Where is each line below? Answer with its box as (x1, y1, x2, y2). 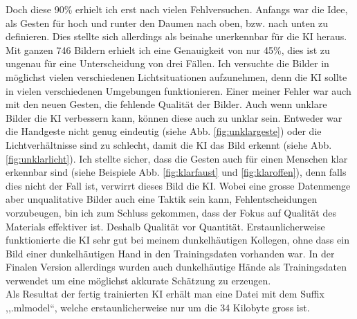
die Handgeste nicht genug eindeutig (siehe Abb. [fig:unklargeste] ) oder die (6, 124, 322, 138)
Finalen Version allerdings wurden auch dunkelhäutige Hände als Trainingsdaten (6, 259, 347, 274)
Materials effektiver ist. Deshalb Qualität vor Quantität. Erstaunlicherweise (6, 219, 325, 233)
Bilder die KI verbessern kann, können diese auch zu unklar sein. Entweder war (6, 110, 342, 125)
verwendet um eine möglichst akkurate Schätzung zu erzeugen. (6, 273, 271, 287)
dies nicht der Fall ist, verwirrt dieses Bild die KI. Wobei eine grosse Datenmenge (6, 178, 351, 192)
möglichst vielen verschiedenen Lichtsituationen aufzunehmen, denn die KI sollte (6, 69, 347, 84)
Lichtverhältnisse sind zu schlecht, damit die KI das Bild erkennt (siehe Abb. (6, 137, 332, 152)
